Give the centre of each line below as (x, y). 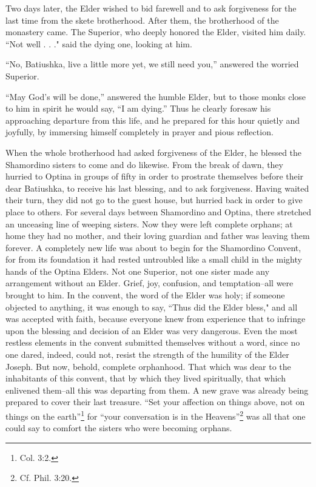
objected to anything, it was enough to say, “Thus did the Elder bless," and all (152, 307)
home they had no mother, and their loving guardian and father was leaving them (158, 236)
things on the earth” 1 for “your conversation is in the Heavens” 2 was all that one (156, 415)
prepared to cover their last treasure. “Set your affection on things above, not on (155, 402)
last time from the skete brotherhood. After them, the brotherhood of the (142, 20)
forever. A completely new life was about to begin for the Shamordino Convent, (153, 247)
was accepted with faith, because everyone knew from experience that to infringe (156, 319)
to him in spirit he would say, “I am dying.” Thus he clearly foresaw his (138, 108)
